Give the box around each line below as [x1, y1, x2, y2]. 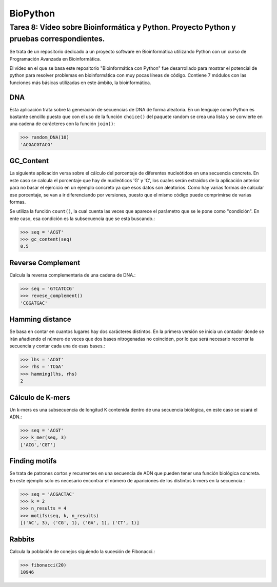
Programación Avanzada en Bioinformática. [9, 55, 101, 62]
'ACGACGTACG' [20, 142, 53, 147]
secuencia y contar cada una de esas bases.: [9, 343, 105, 349]
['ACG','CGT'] [20, 442, 56, 447]
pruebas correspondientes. [9, 34, 105, 44]
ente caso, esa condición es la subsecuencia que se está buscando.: [9, 216, 155, 222]
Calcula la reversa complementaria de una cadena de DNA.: [9, 272, 136, 278]
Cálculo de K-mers [9, 393, 70, 402]
